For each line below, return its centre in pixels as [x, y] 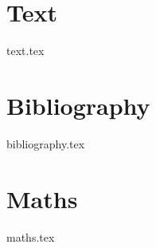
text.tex [25, 51]
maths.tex [31, 236]
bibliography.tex [46, 143]
